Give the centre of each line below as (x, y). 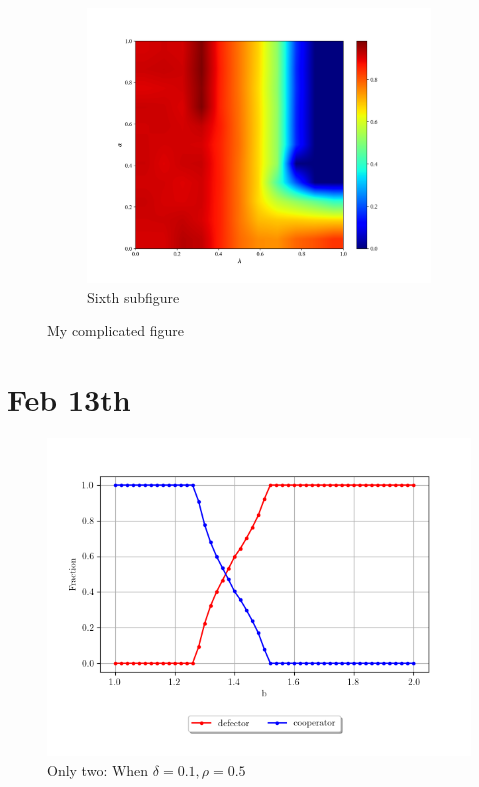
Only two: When (98, 769)
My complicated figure (115, 330)
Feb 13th (69, 399)
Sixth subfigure (133, 296)
